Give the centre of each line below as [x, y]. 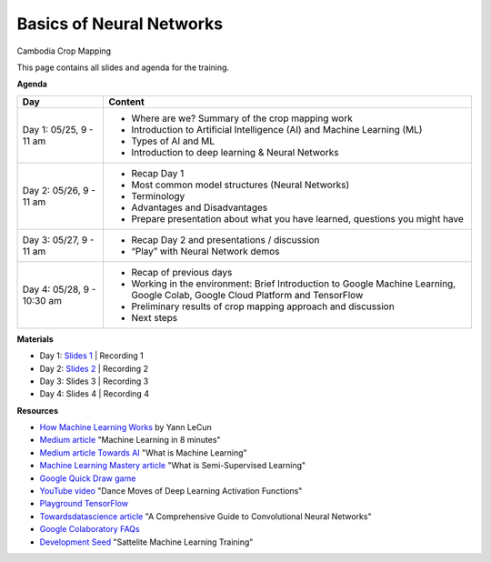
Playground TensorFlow [84, 504]
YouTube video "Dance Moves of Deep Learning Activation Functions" [171, 491]
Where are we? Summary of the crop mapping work [242, 118]
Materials [35, 339]
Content [126, 102]
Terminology [158, 196]
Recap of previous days [182, 272]
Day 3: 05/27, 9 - [58, 239]
